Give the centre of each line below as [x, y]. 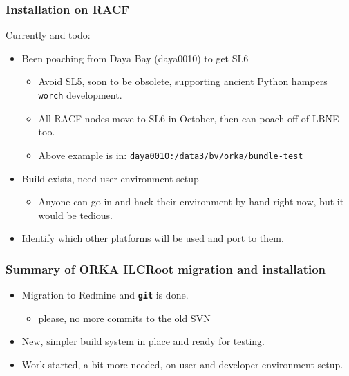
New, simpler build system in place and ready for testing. [143, 341]
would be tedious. [76, 215]
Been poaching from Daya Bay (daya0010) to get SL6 [135, 58]
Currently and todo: [48, 35]
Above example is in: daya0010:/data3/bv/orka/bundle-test [171, 154]
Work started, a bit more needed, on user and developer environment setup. [182, 364]
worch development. [80, 95]
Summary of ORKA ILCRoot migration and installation [166, 269]
